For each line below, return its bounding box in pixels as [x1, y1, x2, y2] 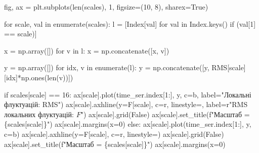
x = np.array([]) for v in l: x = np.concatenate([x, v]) [4, 45, 169, 56]
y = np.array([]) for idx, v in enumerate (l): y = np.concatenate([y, [4, 62, 209, 73]
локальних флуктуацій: [4, 109, 74, 119]
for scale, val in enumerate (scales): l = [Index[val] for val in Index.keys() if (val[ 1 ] [4, 18, 256, 29]
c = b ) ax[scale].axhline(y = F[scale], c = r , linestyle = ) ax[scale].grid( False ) [4, 128, 224, 139]
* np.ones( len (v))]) [17, 72, 73, 82]
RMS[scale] [211, 62, 246, 73]
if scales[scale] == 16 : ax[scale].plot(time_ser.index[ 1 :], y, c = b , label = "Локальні [4, 89, 251, 99]
